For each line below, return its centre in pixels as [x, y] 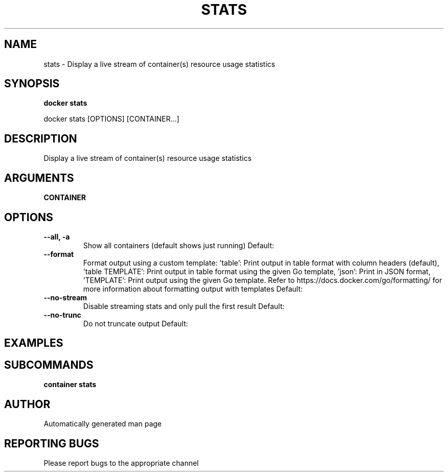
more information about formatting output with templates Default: [193, 289]
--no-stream [65, 297]
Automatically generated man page [103, 424]
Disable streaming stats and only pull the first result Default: [184, 306]
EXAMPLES [34, 343]
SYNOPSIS [32, 84]
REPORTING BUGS [52, 443]
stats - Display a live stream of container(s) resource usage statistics [159, 64]
